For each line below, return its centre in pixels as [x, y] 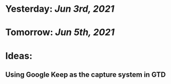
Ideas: [19, 56]
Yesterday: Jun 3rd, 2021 [60, 9]
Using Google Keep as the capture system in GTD [85, 75]
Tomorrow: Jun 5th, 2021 [60, 33]
